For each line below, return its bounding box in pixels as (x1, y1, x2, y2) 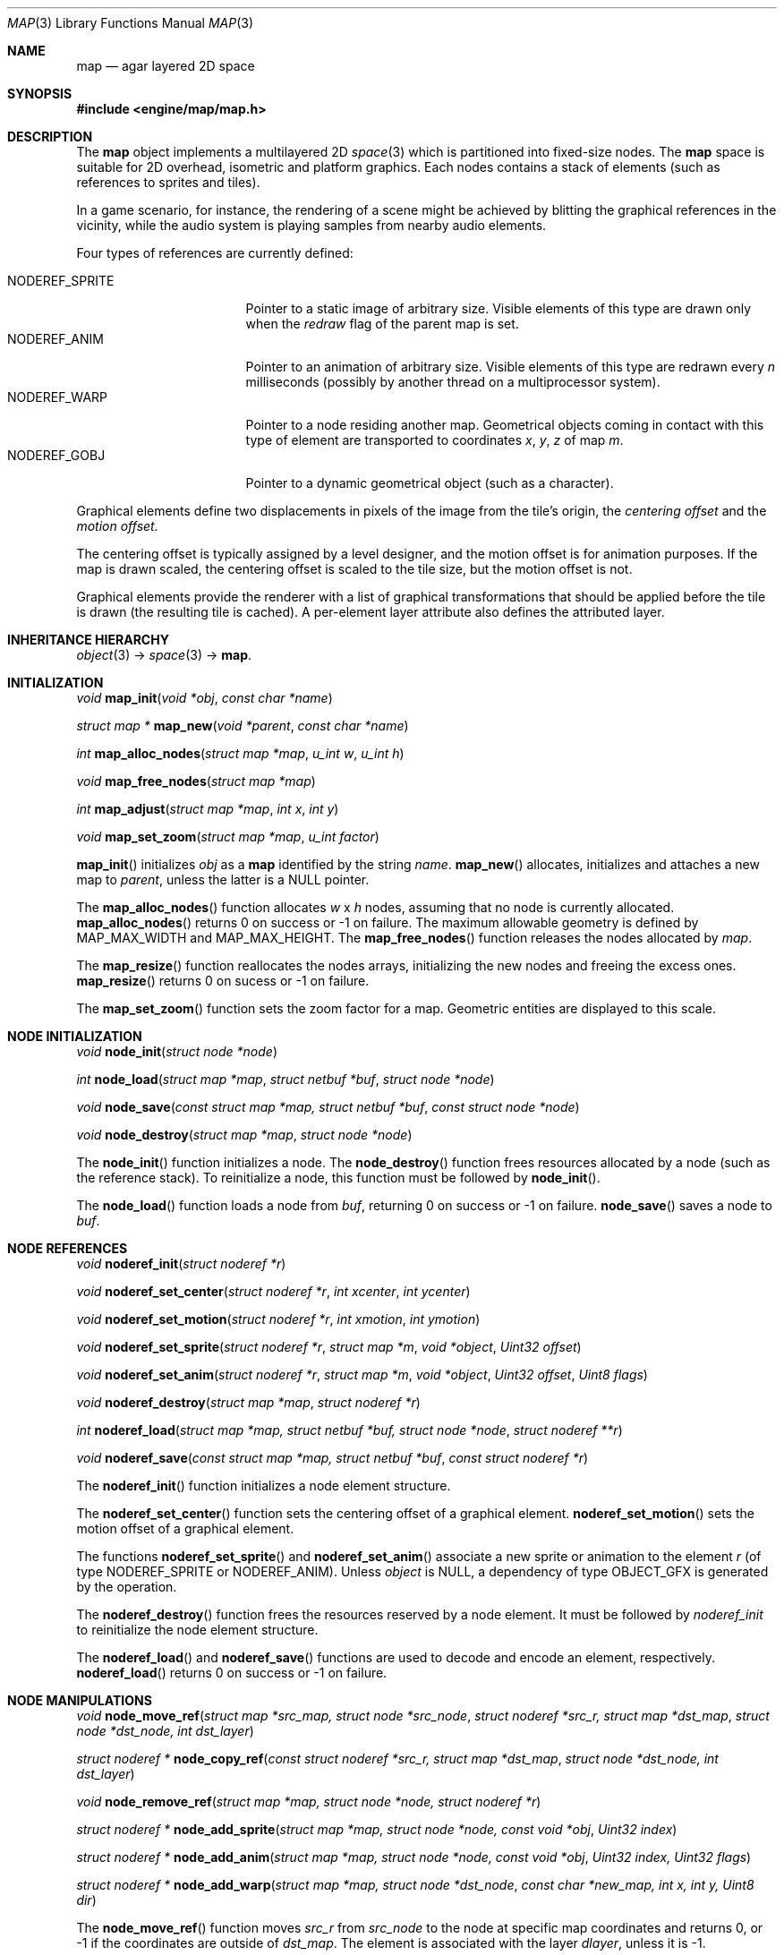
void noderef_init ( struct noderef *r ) (76, 1256, 286, 1271)
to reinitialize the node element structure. (76, 1622, 319, 1637)
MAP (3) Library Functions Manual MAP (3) (7, 15, 254, 30)
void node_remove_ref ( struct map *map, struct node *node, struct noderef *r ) (76, 1794, 541, 1809)
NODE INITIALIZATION (7, 1029, 142, 1044)
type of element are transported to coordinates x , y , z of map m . (245, 432, 624, 448)
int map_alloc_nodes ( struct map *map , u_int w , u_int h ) (76, 746, 405, 761)
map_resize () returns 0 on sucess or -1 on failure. (76, 973, 370, 988)
